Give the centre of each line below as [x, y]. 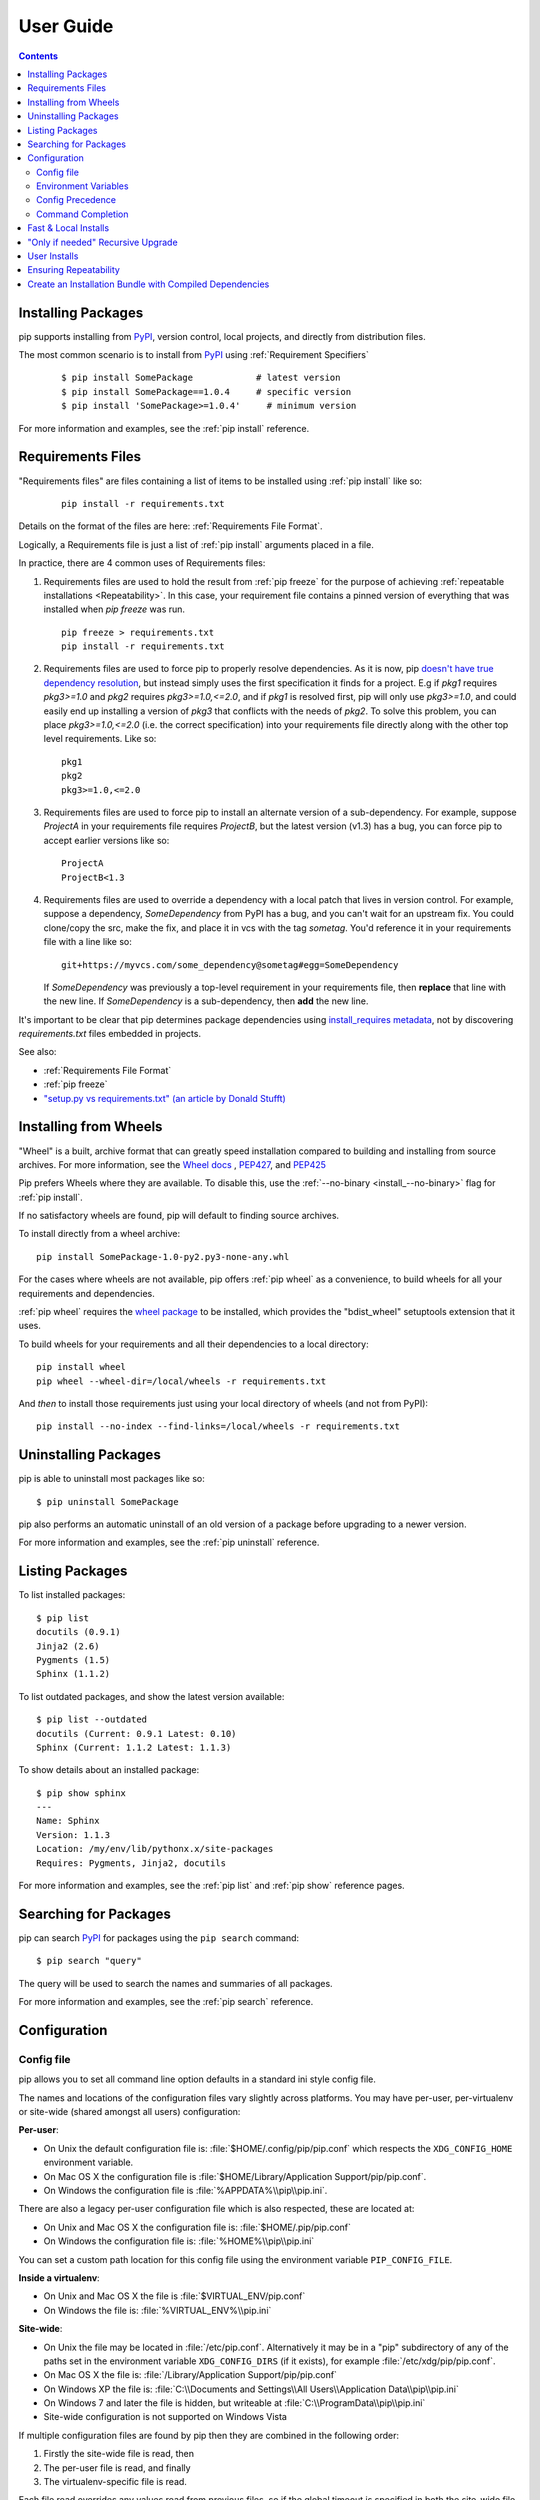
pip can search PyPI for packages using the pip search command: [159, 1937]
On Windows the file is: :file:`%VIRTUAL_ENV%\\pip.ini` [157, 2310]
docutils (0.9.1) [78, 1632]
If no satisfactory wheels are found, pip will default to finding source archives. [179, 1216]
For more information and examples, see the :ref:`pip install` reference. [164, 428]
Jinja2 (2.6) [68, 1646]
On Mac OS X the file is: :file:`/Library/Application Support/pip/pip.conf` [190, 2375]
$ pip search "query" [89, 1961]
